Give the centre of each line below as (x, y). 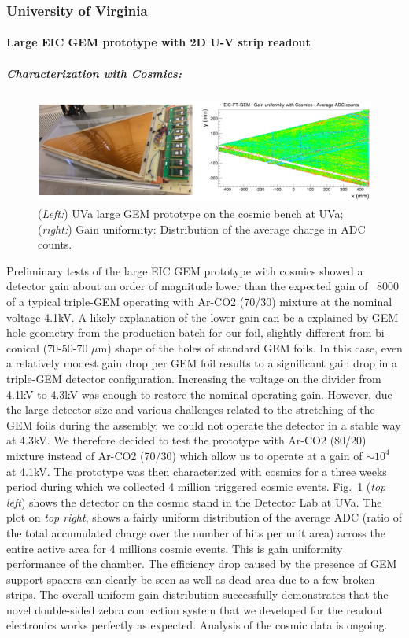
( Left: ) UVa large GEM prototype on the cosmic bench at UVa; (191, 214)
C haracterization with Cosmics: (94, 73)
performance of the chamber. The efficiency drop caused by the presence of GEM (202, 564)
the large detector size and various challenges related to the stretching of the (191, 409)
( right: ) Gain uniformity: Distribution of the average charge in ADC (202, 229)
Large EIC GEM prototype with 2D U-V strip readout (158, 42)
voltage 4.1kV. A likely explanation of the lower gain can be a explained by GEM (203, 317)
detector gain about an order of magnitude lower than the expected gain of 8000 (203, 286)
